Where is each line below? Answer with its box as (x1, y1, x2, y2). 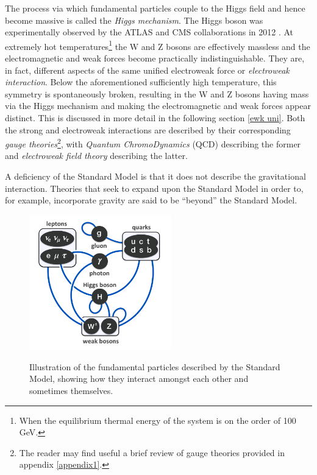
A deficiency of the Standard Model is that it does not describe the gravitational (5, 170, 306, 183)
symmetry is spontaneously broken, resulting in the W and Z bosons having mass (5, 87, 309, 100)
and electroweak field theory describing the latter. (5, 149, 188, 162)
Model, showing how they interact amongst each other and (29, 372, 249, 385)
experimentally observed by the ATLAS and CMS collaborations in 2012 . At (5, 26, 293, 38)
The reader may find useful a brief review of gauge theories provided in (19, 446, 285, 459)
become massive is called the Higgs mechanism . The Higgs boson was (5, 13, 263, 26)
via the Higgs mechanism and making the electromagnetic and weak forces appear (5, 99, 311, 112)
